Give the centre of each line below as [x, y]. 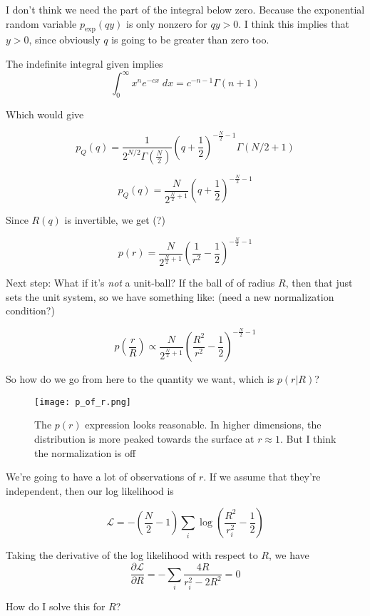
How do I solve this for [56, 606]
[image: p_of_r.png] [83, 402]
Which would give [45, 114]
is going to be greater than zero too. [190, 40]
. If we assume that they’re [262, 477]
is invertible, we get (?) [115, 220]
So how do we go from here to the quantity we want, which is [140, 379]
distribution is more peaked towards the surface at [144, 439]
